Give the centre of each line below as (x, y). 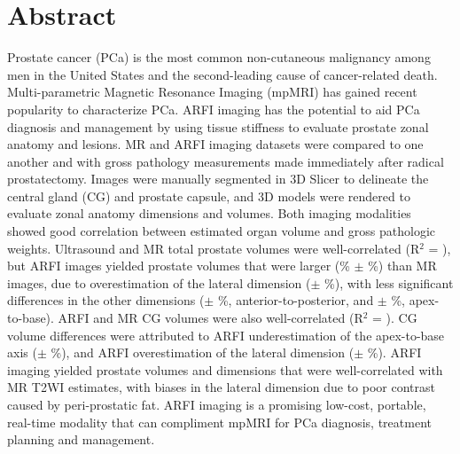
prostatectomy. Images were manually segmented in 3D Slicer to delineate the (218, 179)
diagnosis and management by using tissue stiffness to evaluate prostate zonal (218, 126)
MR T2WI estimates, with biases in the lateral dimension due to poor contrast (221, 387)
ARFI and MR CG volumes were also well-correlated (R (211, 318)
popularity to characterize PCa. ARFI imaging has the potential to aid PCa (214, 109)
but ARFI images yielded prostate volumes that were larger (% (179, 266)
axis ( (22, 352)
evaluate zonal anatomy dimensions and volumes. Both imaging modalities (209, 213)
